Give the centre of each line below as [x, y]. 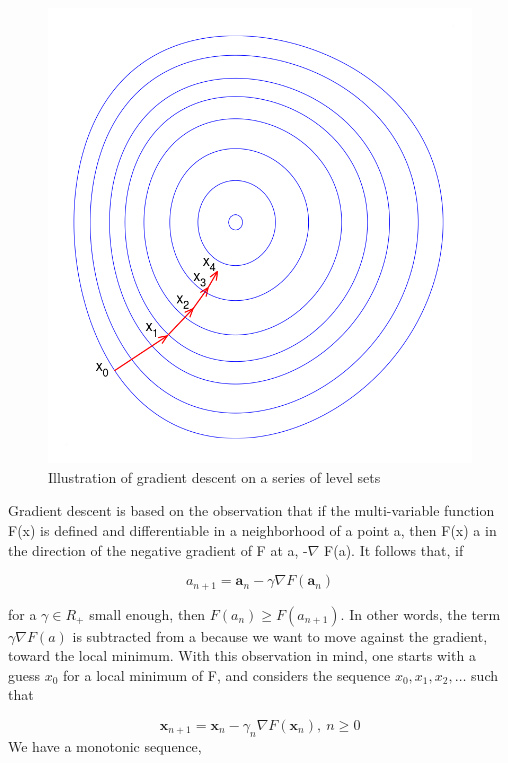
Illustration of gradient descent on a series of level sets [214, 476]
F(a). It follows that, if [394, 549]
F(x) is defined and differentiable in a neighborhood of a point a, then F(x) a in [252, 529]
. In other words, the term [420, 613]
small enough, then [147, 613]
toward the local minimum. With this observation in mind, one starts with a [242, 655]
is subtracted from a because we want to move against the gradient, [280, 635]
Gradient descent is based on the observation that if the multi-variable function [251, 510]
